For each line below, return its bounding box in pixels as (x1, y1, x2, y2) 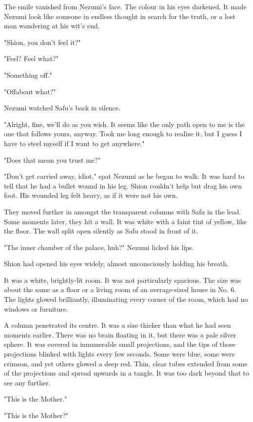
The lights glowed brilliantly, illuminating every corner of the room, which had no (4, 294, 248, 304)
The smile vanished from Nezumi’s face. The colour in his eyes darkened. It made (4, 1, 247, 11)
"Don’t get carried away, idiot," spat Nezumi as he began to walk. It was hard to (4, 171, 245, 181)
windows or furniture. (4, 303, 68, 314)
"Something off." (4, 69, 52, 80)
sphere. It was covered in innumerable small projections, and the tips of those (4, 339, 235, 349)
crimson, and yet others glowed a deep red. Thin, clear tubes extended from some (4, 358, 248, 368)
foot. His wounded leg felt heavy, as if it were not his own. (4, 190, 178, 200)
